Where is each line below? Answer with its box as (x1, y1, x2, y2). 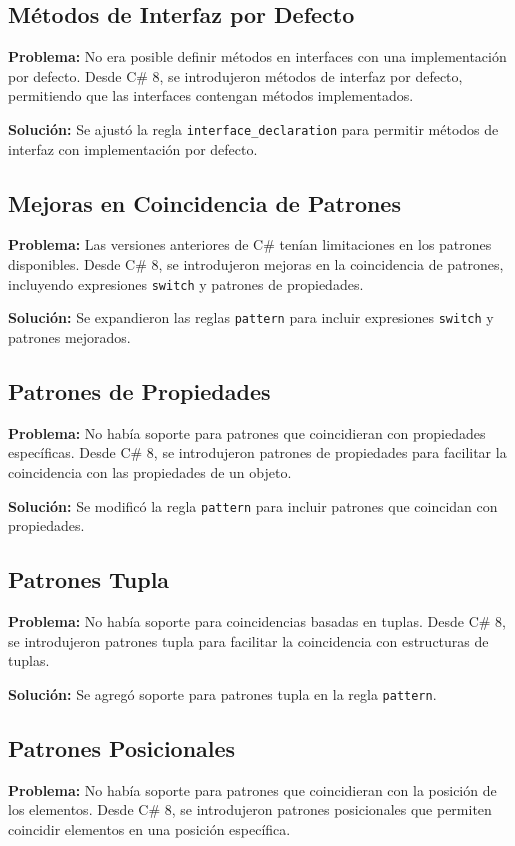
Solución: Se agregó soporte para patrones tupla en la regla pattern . (8, 683, 437, 704)
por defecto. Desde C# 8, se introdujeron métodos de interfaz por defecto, (8, 65, 463, 86)
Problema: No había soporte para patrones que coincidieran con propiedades (8, 422, 486, 443)
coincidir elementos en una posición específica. (8, 818, 291, 839)
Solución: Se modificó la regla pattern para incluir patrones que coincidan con (8, 495, 498, 516)
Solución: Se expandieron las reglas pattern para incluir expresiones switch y (8, 307, 494, 328)
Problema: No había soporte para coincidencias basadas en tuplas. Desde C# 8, (8, 610, 506, 631)
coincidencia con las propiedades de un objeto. (8, 461, 292, 482)
